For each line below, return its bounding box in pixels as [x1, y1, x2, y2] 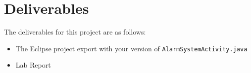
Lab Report [15, 60, 51, 70]
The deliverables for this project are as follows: [4, 27, 146, 37]
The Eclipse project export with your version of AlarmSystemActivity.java [15, 43, 248, 53]
